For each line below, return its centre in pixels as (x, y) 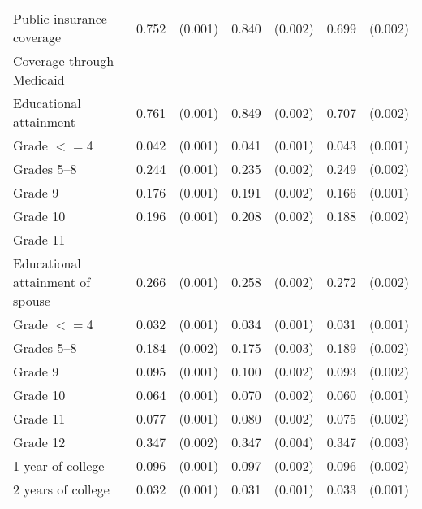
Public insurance (60, 18)
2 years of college (61, 489)
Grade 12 (39, 442)
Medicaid (39, 79)
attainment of (52, 282)
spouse (32, 300)
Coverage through (64, 61)
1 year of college (59, 465)
